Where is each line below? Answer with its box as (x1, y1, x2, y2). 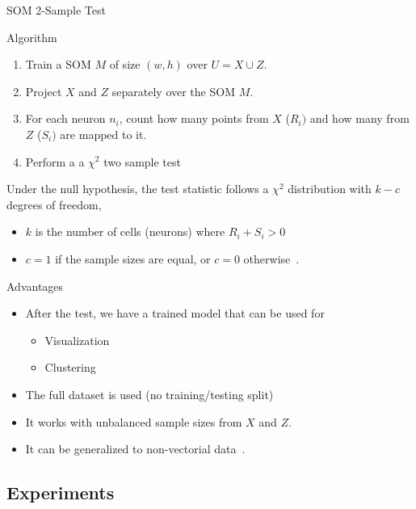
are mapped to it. (60, 125, 147, 142)
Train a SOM (25, 56, 91, 73)
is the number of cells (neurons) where (35, 223, 225, 240)
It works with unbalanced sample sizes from (25, 413, 242, 430)
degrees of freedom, (6, 196, 102, 212)
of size (109, 56, 141, 73)
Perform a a (25, 153, 85, 170)
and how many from (309, 110, 410, 127)
